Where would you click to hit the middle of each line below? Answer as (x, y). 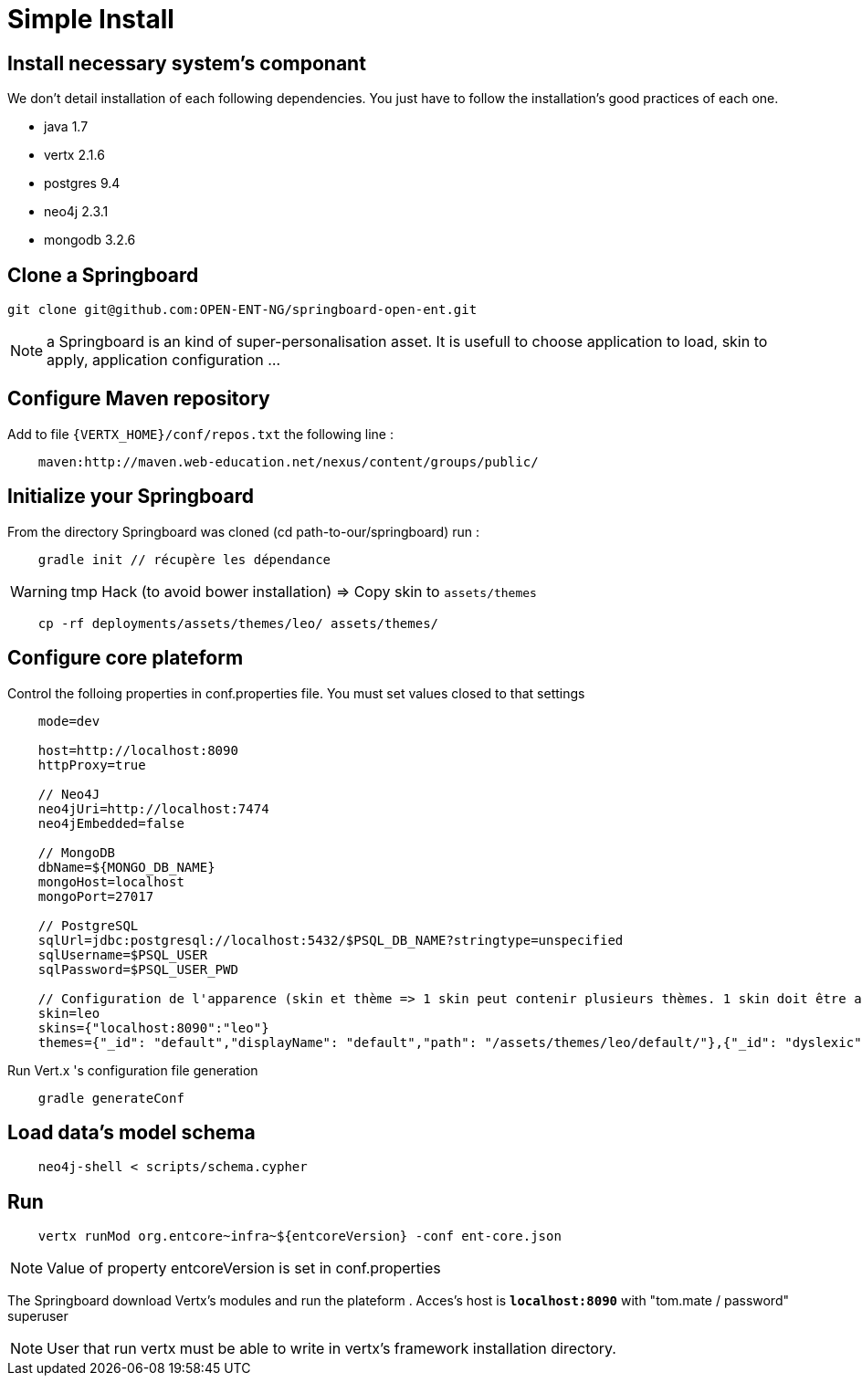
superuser (38, 1316)
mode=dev (69, 721)
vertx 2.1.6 (74, 155)
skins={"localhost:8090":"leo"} (153, 1027)
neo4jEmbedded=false (111, 823)
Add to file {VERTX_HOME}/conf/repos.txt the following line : (200, 434)
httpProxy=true (92, 765)
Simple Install (91, 19)
